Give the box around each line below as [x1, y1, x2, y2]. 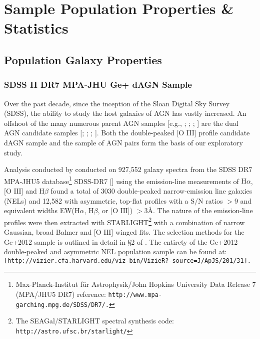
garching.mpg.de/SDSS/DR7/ [15, 301, 105, 308]
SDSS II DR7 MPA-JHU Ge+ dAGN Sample [4, 78, 192, 91]
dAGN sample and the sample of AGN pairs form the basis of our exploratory [4, 137, 243, 147]
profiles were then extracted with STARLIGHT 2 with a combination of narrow [4, 215, 245, 227]
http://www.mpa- [108, 291, 162, 299]
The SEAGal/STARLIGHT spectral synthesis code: [15, 315, 174, 326]
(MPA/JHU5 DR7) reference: [15, 289, 106, 299]
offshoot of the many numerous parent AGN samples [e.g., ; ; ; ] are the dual [4, 117, 238, 128]
